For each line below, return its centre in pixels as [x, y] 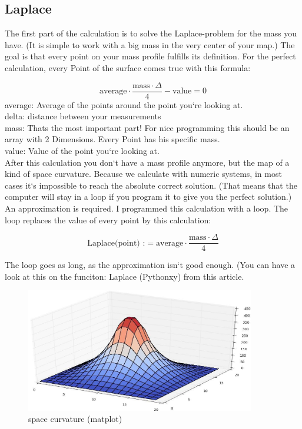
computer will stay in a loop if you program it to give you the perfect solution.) [148, 197]
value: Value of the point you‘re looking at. [82, 151]
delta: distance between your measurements [83, 116]
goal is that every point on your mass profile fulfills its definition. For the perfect [150, 56]
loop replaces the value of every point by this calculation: [108, 219]
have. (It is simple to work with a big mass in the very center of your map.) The [150, 44]
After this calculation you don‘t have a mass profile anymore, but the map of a [147, 162]
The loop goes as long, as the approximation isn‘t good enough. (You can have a [150, 265]
